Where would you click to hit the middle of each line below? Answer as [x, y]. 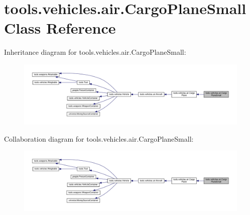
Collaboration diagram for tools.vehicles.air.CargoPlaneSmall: [99, 138]
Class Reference [60, 28]
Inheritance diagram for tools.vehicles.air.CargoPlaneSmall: [95, 52]
